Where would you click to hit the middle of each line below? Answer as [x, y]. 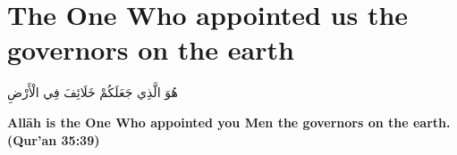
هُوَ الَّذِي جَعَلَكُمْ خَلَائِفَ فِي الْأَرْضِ [93, 92]
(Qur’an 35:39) [54, 139]
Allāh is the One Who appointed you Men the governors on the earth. [229, 122]
